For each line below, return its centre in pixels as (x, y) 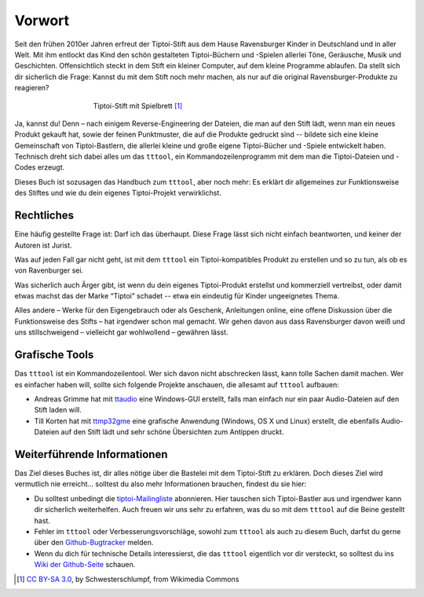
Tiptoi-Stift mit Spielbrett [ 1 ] (138, 105)
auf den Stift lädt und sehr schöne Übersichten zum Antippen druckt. (172, 432)
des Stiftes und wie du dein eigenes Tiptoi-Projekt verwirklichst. (118, 193)
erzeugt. (51, 167)
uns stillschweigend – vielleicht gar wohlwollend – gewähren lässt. (121, 332)
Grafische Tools (54, 355)
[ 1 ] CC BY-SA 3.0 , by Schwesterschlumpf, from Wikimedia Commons (128, 579)
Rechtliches (44, 216)
